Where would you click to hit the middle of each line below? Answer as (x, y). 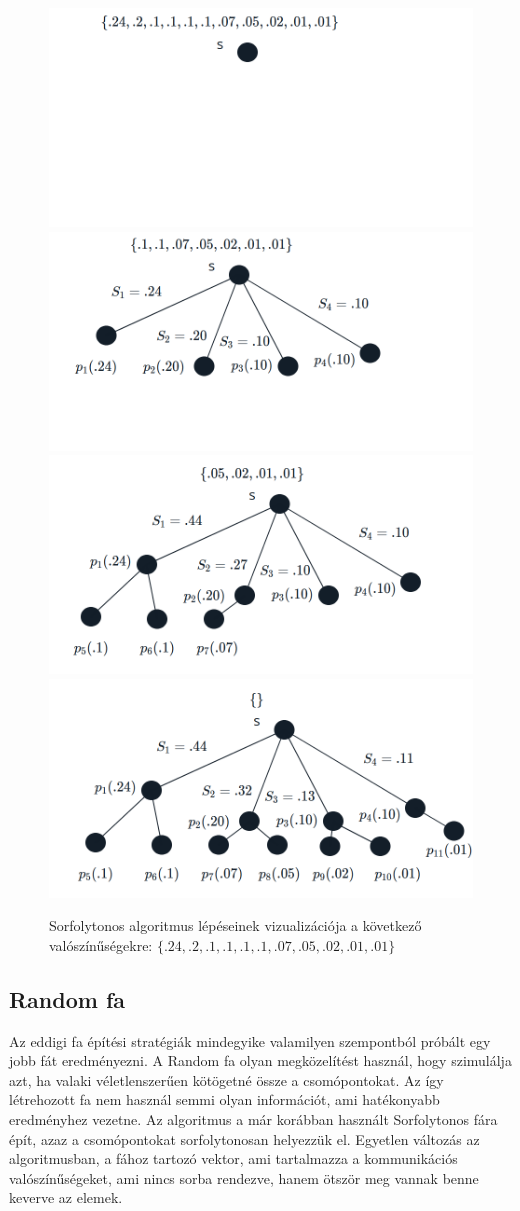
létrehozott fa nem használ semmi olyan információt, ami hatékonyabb (224, 1099)
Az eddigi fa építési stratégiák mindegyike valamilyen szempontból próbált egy (250, 1040)
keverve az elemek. (66, 1197)
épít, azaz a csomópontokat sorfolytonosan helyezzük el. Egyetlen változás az (244, 1138)
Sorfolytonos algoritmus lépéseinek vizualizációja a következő (235, 925)
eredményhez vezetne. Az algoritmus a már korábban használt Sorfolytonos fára (253, 1119)
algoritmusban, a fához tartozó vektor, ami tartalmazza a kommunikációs (233, 1158)
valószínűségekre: (101, 944)
